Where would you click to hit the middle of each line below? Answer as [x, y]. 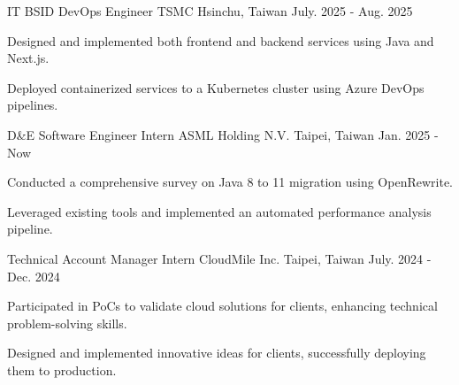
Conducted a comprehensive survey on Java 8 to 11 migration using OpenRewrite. [230, 182]
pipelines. [33, 105]
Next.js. [28, 58]
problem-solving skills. [67, 323]
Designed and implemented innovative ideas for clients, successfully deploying [217, 353]
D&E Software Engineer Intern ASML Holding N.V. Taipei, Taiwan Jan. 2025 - [223, 134]
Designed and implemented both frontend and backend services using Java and [221, 40]
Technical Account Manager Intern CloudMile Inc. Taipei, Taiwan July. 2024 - [219, 258]
